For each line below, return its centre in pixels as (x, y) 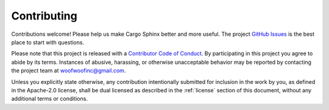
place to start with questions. (48, 42)
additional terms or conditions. (50, 99)
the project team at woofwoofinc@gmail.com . (69, 70)
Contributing (44, 16)
